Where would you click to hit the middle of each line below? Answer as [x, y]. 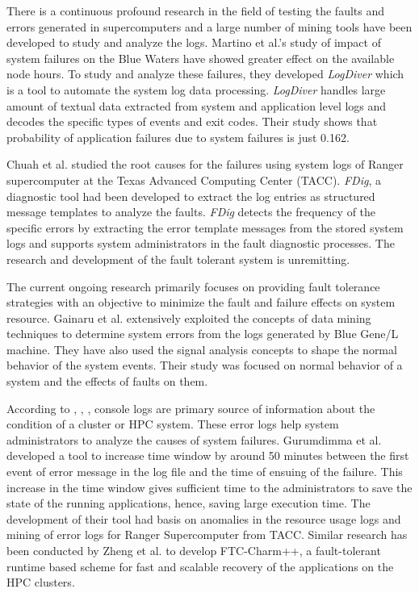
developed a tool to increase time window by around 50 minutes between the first [208, 455]
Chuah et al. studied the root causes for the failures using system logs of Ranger [205, 164]
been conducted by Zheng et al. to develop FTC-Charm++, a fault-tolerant [194, 550]
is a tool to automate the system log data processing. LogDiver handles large [196, 89]
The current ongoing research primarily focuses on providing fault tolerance [193, 286]
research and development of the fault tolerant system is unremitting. [178, 259]
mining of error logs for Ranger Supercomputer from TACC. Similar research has [207, 535]
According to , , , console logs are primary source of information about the [191, 408]
